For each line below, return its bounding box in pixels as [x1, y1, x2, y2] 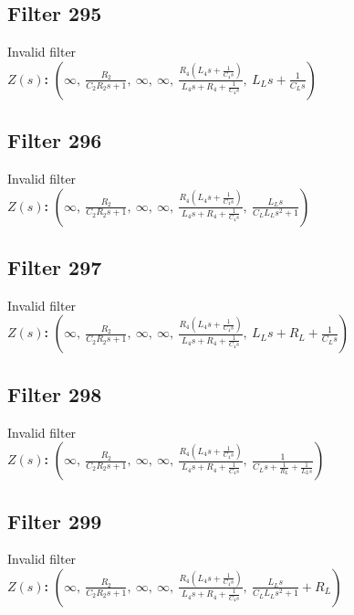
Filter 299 [7, 506, 102, 535]
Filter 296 [7, 126, 102, 154]
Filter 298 [7, 379, 102, 408]
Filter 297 [7, 252, 102, 281]
